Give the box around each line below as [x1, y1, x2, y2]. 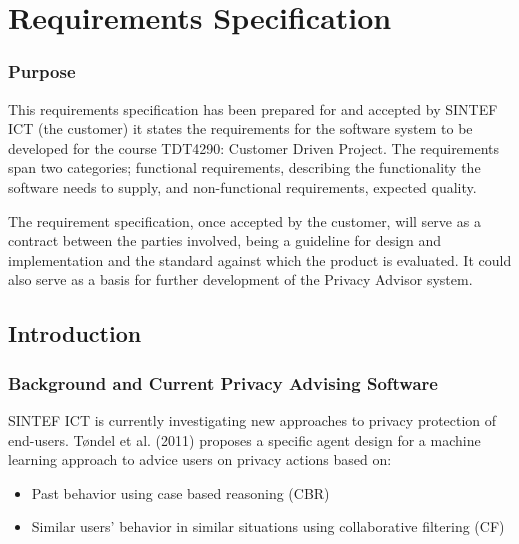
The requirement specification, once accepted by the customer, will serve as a [8, 210, 481, 231]
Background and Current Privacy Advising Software [8, 370, 438, 395]
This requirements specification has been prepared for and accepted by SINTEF [8, 98, 498, 119]
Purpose [8, 59, 76, 84]
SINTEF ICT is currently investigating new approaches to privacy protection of [8, 409, 497, 430]
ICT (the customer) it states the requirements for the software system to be [8, 118, 473, 139]
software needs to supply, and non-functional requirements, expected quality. [8, 176, 477, 197]
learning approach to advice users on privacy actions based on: [8, 449, 392, 470]
